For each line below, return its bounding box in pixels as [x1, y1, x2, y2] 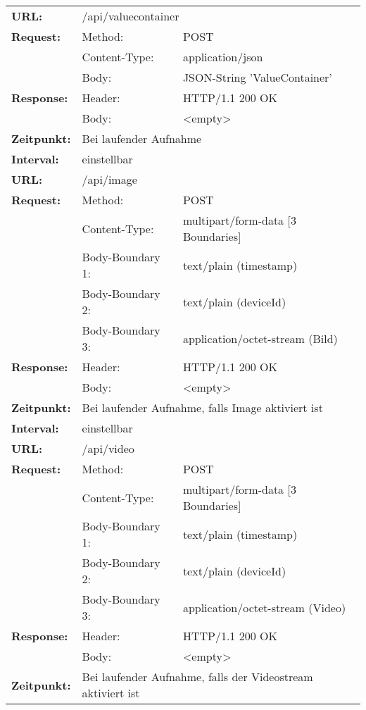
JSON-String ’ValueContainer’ [182, 69, 332, 85]
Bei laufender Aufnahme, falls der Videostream [82, 668, 313, 685]
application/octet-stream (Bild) [182, 330, 338, 347]
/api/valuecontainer [82, 8, 179, 24]
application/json [182, 49, 263, 65]
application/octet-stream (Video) [182, 599, 346, 616]
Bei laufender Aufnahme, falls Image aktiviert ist [82, 399, 323, 416]
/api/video [82, 440, 134, 456]
